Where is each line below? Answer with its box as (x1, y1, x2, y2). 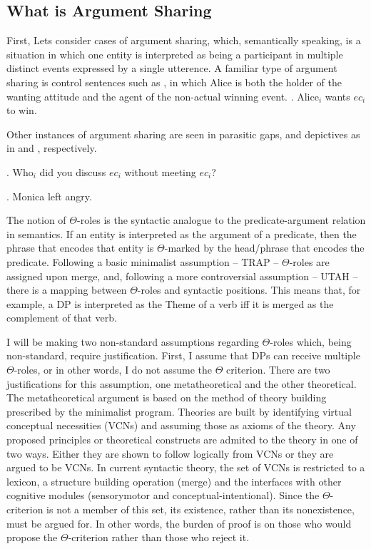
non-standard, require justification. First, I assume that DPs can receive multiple (6, 348, 360, 363)
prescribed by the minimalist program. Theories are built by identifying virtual (6, 404, 352, 419)
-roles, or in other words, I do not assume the (14, 362, 213, 377)
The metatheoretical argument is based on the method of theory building (6, 390, 327, 405)
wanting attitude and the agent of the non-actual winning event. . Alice (6, 88, 319, 103)
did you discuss (39, 164, 106, 179)
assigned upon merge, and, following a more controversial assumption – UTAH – (6, 268, 358, 283)
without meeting (124, 164, 196, 179)
